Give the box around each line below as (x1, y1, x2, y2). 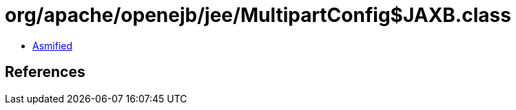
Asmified (32, 39, 73, 52)
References (5, 63, 85, 81)
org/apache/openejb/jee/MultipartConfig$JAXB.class (5, 3, 511, 27)
